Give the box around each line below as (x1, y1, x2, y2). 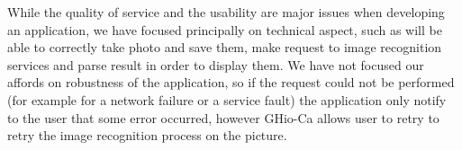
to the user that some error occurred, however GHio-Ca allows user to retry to (7, 108, 439, 127)
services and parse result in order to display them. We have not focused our (7, 55, 424, 74)
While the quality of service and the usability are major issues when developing (7, 3, 445, 21)
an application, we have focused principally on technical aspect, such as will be (7, 20, 442, 39)
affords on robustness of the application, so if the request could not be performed (7, 73, 455, 92)
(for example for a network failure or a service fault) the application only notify (7, 90, 447, 109)
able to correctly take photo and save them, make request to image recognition (7, 38, 442, 57)
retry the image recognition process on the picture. (7, 126, 287, 145)
